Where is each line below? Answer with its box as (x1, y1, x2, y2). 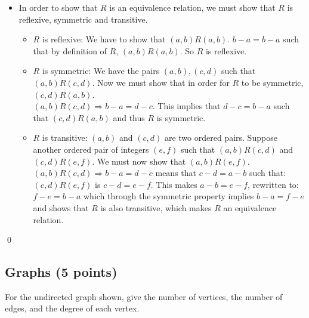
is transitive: (42, 131, 88, 144)
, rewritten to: (248, 178, 299, 190)
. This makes (150, 178, 197, 190)
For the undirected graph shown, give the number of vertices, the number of (5, 290, 283, 302)
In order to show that (18, 1, 98, 13)
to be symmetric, (241, 76, 304, 88)
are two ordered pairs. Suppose (164, 131, 277, 144)
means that (155, 166, 196, 179)
